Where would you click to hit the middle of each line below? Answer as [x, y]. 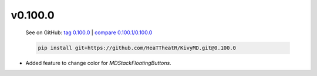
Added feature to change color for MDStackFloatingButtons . [98, 63]
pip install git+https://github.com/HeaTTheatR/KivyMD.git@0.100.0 [137, 48]
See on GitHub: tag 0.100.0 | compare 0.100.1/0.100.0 [89, 32]
